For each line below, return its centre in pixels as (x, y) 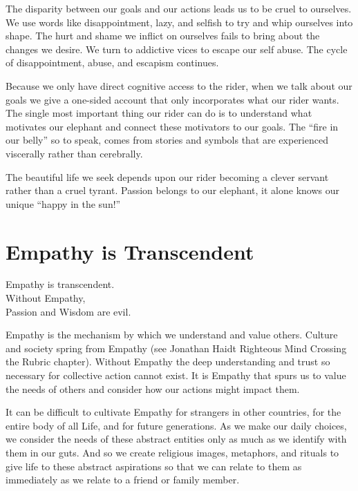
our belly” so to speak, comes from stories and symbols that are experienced (167, 140)
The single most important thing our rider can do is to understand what (159, 113)
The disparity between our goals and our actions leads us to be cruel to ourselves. (179, 8)
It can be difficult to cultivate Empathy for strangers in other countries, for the (173, 412)
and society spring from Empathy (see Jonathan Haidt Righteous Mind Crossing (176, 348)
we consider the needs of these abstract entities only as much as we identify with (176, 439)
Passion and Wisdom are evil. (68, 311)
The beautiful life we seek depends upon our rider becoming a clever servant (167, 176)
